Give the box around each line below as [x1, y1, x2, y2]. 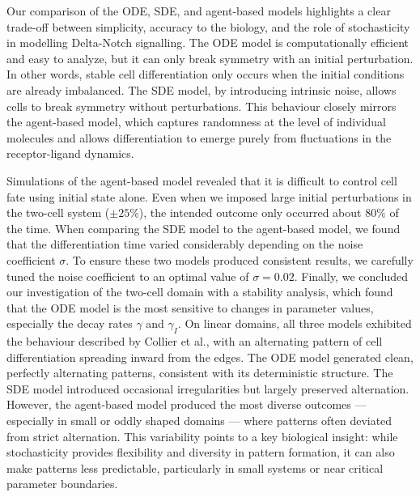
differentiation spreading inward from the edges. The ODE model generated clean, [6, 348, 414, 365]
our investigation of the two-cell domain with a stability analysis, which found [6, 283, 393, 300]
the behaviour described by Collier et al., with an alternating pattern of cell [6, 333, 383, 350]
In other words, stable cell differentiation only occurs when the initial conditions [6, 66, 405, 83]
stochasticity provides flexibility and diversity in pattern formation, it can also [6, 444, 395, 461]
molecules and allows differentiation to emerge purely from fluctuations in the [6, 129, 392, 146]
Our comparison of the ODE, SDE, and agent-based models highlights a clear [6, 2, 391, 19]
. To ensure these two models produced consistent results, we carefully [66, 251, 414, 268]
